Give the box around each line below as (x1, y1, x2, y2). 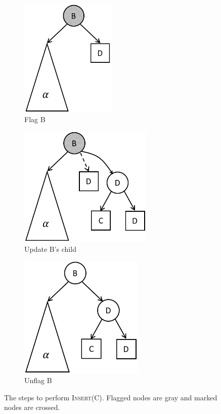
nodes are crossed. (4, 402, 60, 412)
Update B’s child (24, 244, 76, 254)
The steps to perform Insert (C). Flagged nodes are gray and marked (4, 392, 217, 402)
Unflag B (24, 375, 52, 386)
